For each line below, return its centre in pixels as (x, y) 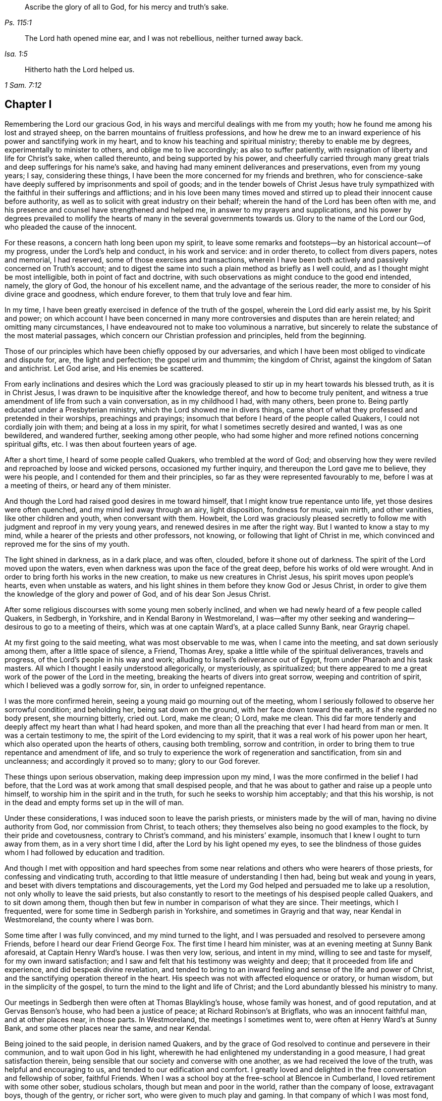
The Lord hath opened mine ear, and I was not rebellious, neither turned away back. (164, 38)
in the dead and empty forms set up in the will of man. (94, 802)
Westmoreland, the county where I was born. (79, 919)
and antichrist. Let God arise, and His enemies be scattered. (104, 368)
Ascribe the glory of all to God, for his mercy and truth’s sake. (127, 7)
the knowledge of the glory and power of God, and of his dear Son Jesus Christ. (138, 594)
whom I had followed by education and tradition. (85, 852)
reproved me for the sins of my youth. (67, 544)
